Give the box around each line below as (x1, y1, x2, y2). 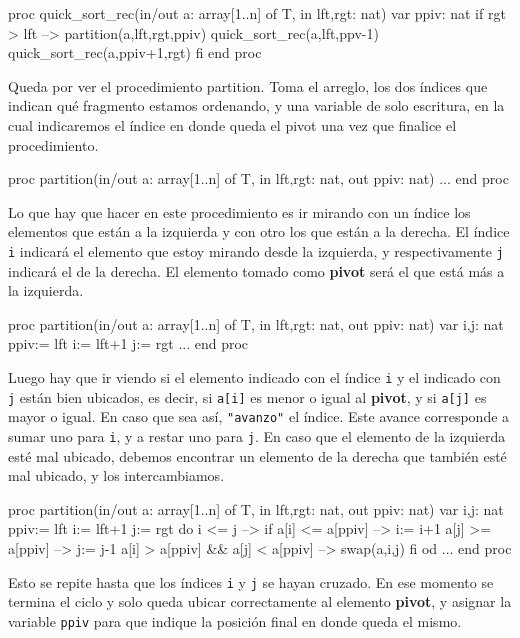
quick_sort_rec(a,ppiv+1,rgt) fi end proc (8, 42, 262, 63)
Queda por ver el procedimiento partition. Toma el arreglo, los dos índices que (8, 75, 488, 96)
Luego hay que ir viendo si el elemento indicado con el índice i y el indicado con (8, 366, 501, 387)
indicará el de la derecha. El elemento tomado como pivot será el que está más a (8, 260, 505, 281)
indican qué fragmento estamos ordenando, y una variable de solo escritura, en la (8, 95, 505, 116)
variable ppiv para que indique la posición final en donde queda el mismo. (8, 610, 462, 631)
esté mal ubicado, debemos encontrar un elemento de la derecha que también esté (8, 445, 507, 466)
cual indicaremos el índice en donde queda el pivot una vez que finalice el (8, 114, 457, 135)
